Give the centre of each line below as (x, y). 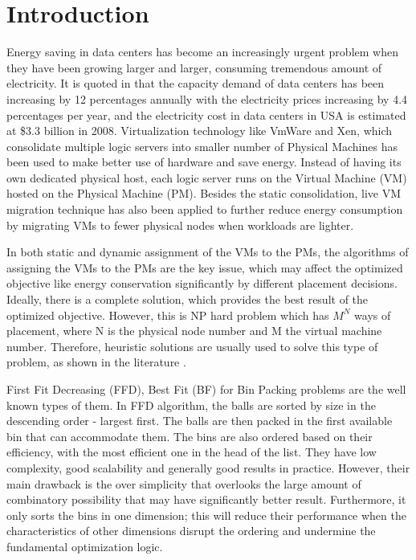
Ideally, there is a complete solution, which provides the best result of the (188, 299)
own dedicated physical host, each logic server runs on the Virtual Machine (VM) (207, 177)
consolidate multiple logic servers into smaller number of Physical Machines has (202, 146)
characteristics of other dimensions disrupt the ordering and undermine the (191, 531)
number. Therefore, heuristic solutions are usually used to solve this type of (192, 346)
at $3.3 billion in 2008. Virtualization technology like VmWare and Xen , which (200, 131)
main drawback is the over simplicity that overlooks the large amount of (184, 483)
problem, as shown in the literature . (96, 362)
